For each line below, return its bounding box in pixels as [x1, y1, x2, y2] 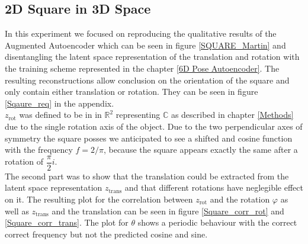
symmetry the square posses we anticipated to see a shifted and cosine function [5, 131, 293, 144]
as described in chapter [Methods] [171, 108, 294, 121]
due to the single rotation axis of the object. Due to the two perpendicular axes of [5, 120, 303, 132]
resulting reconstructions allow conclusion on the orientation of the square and [5, 73, 290, 86]
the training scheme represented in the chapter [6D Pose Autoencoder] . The [5, 62, 280, 74]
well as [5, 204, 29, 217]
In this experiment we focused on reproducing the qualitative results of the [5, 27, 277, 40]
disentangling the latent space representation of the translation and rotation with [5, 50, 300, 63]
